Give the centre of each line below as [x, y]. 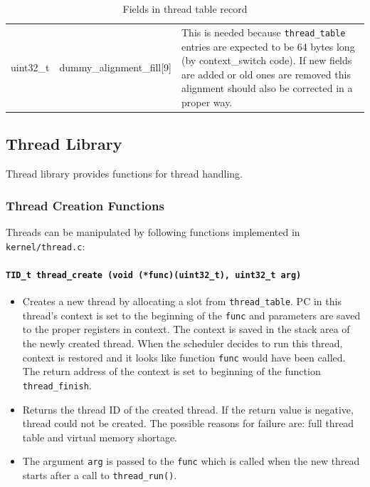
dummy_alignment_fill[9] [115, 67]
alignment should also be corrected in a [267, 88]
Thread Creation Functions [85, 205]
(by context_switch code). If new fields [267, 60]
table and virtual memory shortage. [100, 437]
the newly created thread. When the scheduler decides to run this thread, [183, 343]
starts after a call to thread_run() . [100, 475]
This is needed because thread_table [264, 32]
